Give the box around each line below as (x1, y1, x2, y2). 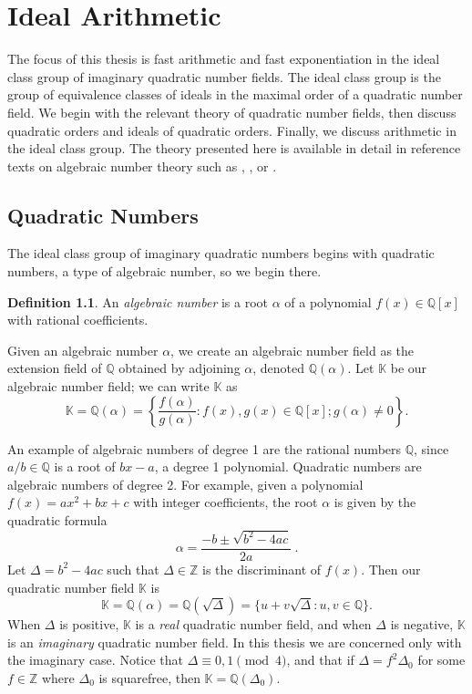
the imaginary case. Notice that (7, 650, 183, 669)
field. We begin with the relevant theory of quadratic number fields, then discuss (7, 102, 457, 121)
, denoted (252, 358, 305, 378)
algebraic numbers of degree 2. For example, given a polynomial (7, 474, 364, 493)
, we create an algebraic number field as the (170, 340, 415, 359)
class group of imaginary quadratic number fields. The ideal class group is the (7, 67, 441, 86)
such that (107, 559, 159, 578)
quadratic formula (7, 511, 108, 530)
